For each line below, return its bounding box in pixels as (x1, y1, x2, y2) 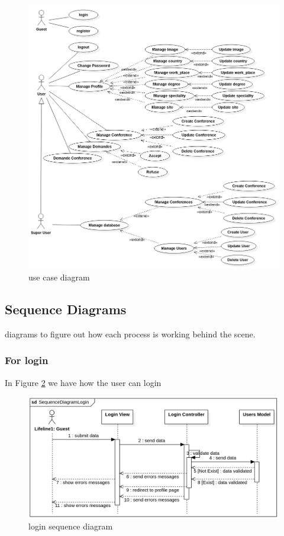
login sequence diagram (28, 520, 113, 532)
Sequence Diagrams (5, 300, 127, 318)
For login (5, 353, 49, 368)
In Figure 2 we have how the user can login (5, 376, 162, 388)
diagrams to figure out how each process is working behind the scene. (5, 327, 256, 340)
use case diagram (28, 271, 90, 283)
